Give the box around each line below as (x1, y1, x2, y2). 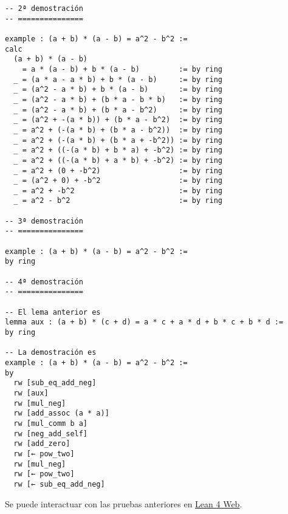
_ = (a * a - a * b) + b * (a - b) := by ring (13, 75, 222, 84)
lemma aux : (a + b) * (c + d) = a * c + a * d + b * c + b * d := (5, 318, 284, 327)
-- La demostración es (5, 348, 97, 357)
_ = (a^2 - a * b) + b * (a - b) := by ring (13, 85, 222, 94)
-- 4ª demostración (5, 277, 83, 286)
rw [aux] (13, 388, 49, 397)
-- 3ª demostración (5, 216, 83, 225)
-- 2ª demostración (5, 4, 83, 13)
